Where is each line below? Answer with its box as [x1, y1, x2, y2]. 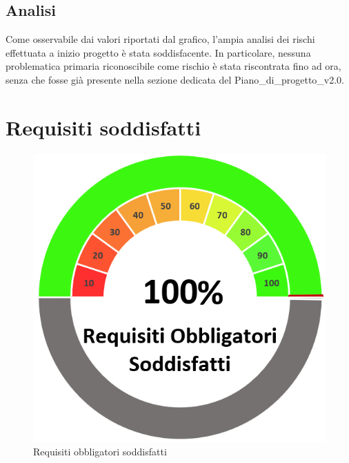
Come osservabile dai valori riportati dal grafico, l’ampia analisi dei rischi [6, 32, 315, 46]
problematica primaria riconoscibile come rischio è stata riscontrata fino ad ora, [6, 59, 341, 73]
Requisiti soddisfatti [6, 113, 201, 141]
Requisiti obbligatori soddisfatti [33, 444, 167, 459]
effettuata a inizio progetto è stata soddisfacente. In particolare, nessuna [6, 45, 311, 59]
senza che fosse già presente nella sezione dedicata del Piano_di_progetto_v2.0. [6, 72, 345, 86]
